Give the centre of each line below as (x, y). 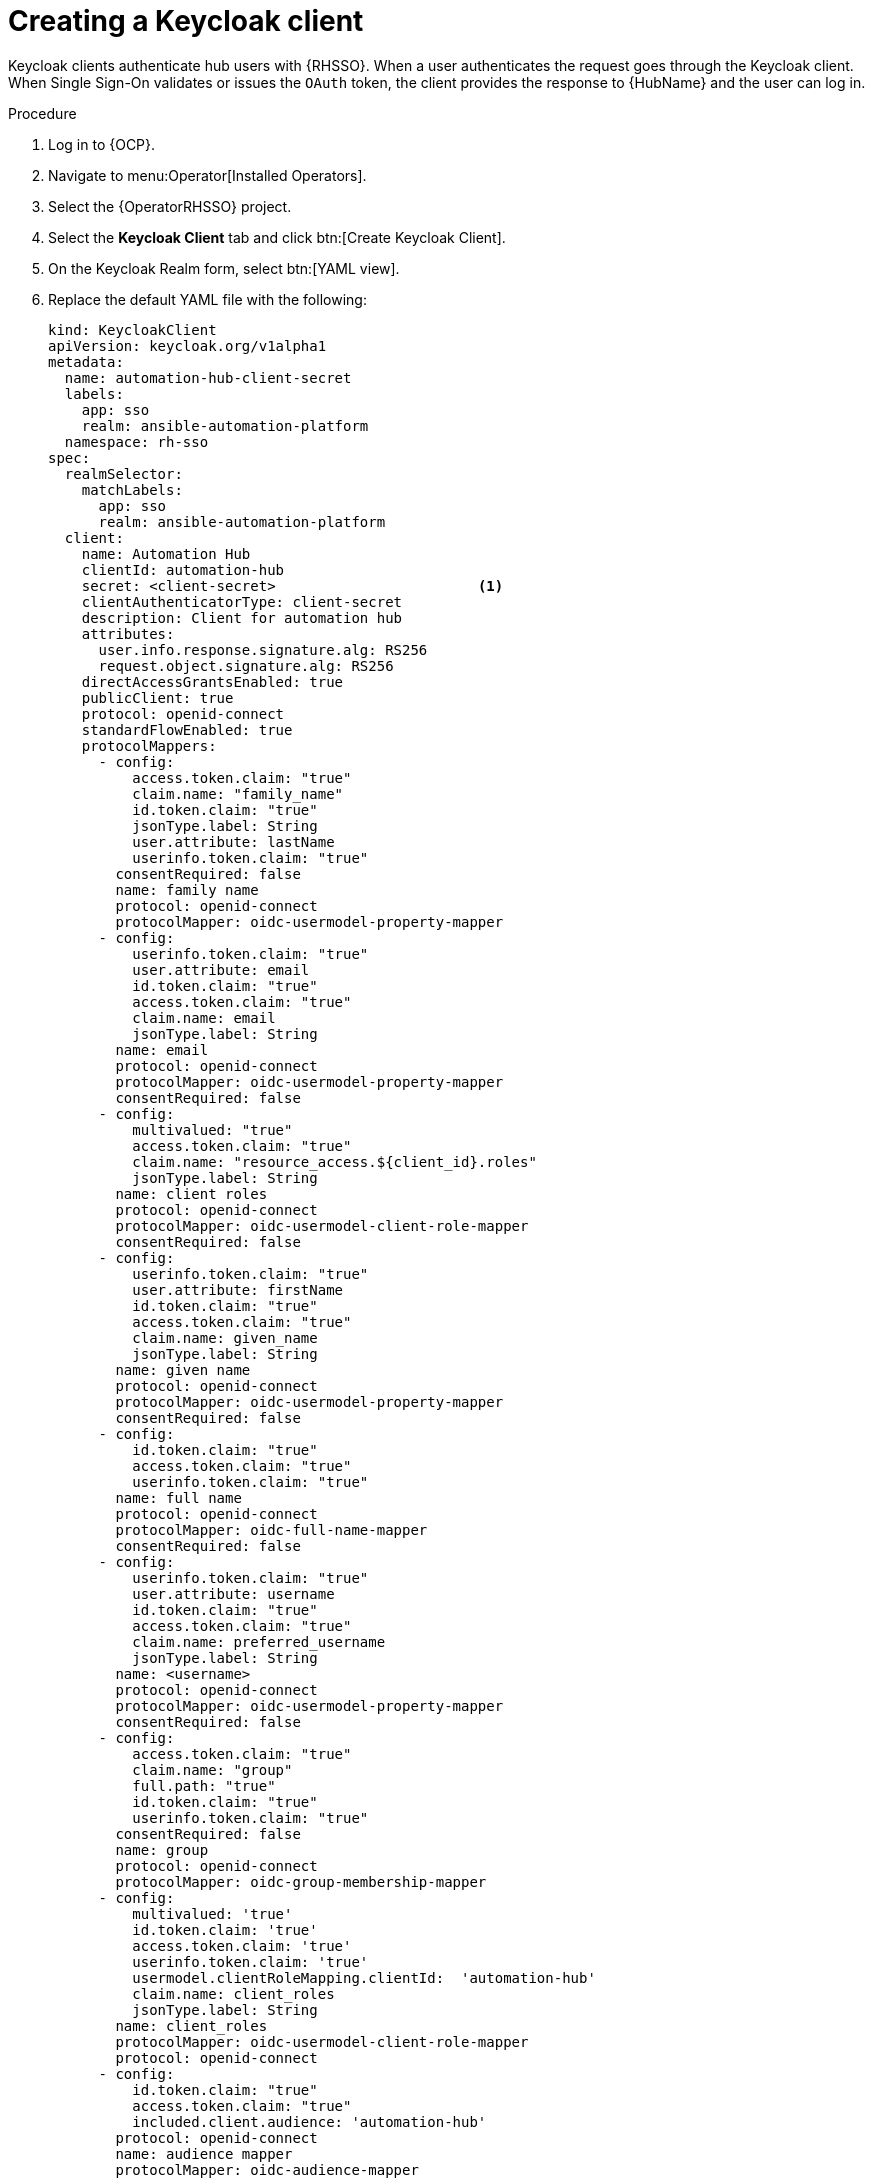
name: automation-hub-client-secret (208, 377)
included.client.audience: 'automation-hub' (309, 2121)
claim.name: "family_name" (238, 793)
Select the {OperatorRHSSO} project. (170, 206)
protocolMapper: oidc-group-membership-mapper (301, 1881)
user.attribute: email (221, 969)
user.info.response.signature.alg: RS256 (263, 649)
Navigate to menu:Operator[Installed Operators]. (207, 175)
